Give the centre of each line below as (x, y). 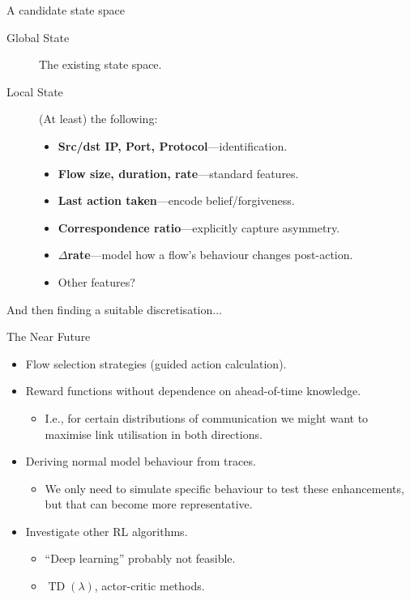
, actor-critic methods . (149, 586)
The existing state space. (100, 64)
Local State (35, 91)
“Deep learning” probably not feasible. (140, 558)
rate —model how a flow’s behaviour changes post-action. (210, 255)
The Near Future (49, 336)
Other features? (96, 281)
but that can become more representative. (149, 504)
